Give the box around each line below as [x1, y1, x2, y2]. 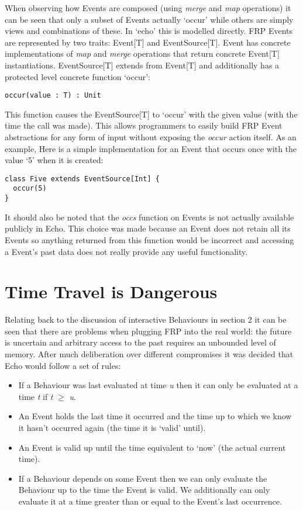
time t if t [18, 390, 53, 402]
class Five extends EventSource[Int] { [5, 174, 160, 183]
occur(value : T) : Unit [5, 91, 101, 100]
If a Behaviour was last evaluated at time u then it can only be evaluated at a [18, 379, 298, 391]
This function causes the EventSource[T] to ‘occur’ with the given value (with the [5, 108, 298, 120]
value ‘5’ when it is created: [5, 154, 104, 166]
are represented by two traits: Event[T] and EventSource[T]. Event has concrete [5, 36, 291, 48]
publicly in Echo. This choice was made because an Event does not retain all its [5, 222, 291, 234]
